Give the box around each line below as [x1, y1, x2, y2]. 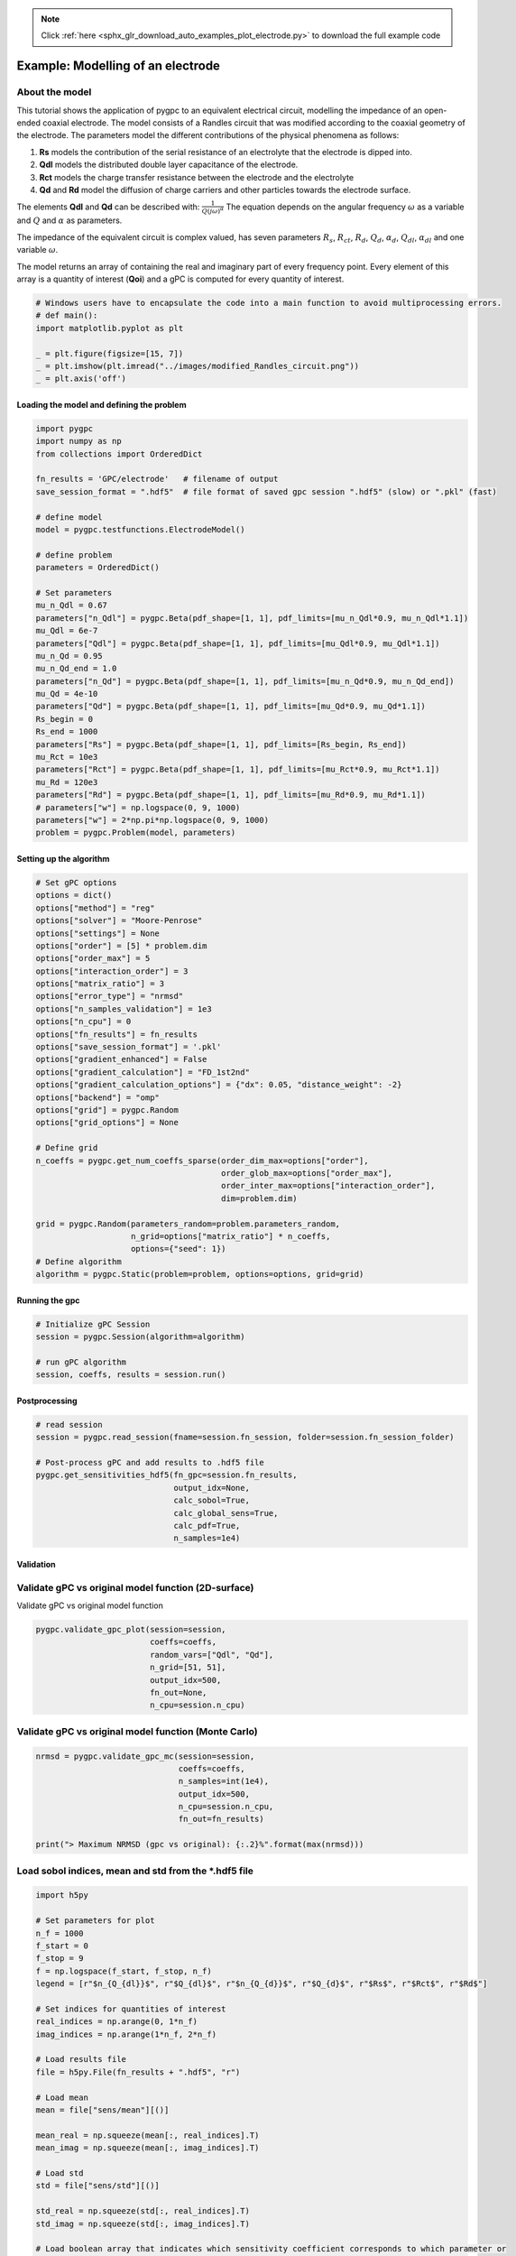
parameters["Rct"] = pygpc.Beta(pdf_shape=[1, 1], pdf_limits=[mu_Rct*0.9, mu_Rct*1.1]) [35, 764, 441, 775]
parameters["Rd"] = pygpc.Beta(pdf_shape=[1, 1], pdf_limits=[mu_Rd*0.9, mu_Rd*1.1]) [35, 790, 426, 800]
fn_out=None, [149, 1687, 207, 1697]
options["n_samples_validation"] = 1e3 [35, 1003, 212, 1014]
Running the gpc [16, 1295, 80, 1306]
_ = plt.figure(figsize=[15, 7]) [35, 348, 184, 358]
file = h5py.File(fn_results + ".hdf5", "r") [35, 2066, 241, 2077]
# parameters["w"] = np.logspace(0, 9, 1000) [35, 802, 241, 812]
